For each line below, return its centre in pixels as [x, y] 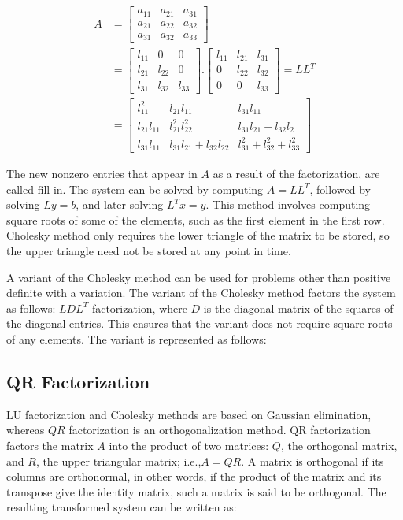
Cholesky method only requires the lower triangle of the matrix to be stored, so [198, 235]
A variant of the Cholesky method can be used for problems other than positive [199, 277]
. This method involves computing [288, 204]
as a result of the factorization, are [296, 173]
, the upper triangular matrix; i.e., [118, 461]
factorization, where [139, 308]
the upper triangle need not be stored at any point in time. [149, 250]
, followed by [340, 189]
